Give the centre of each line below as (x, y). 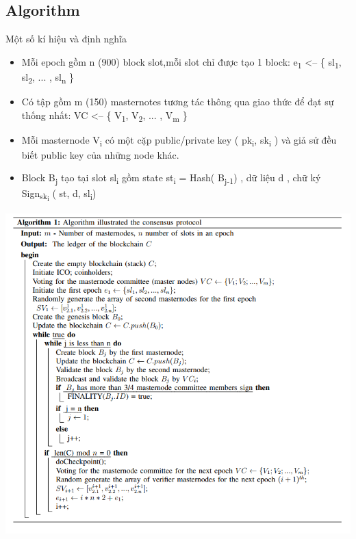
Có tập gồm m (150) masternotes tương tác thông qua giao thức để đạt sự (178, 102)
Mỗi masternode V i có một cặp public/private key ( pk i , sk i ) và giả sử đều (179, 140)
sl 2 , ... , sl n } (48, 77)
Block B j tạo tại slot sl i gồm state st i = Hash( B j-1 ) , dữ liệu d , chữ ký (171, 179)
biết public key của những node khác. (100, 154)
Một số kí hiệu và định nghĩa (66, 39)
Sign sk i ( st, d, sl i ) (59, 195)
